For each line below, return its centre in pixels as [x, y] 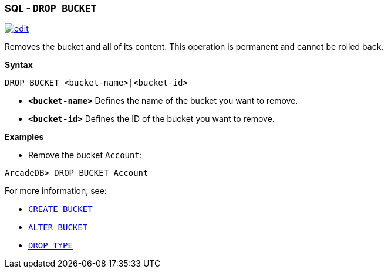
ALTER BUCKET [58, 228]
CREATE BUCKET [60, 209]
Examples [24, 137]
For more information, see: [56, 191]
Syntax [19, 65]
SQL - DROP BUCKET [51, 8]
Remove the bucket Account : [85, 155]
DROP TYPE [50, 246]
